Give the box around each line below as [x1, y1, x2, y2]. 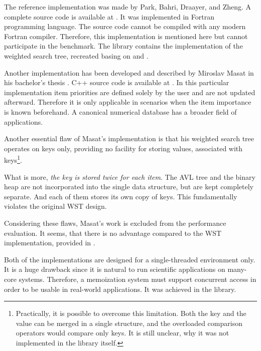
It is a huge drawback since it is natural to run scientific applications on [4, 264, 225, 274]
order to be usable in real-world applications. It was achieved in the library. [4, 283, 236, 294]
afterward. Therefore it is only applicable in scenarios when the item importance [4, 97, 251, 107]
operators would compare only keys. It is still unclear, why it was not [16, 327, 229, 338]
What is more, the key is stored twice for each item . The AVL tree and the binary [4, 171, 255, 182]
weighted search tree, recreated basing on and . [4, 50, 149, 61]
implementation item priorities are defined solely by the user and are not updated [4, 87, 255, 97]
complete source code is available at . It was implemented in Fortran [4, 11, 214, 22]
